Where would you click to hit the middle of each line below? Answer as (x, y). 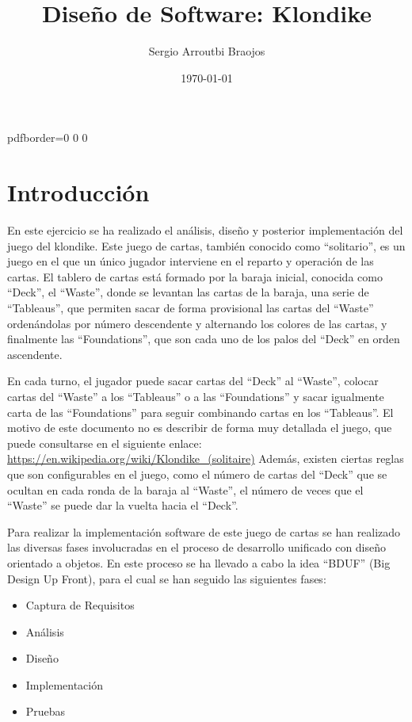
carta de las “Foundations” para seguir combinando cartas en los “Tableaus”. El (200, 412)
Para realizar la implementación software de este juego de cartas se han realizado (204, 531)
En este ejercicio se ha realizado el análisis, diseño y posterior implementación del (205, 230)
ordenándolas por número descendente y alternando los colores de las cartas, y (197, 323)
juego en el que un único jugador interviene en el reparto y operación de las (191, 261)
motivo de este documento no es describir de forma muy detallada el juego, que (200, 428)
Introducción (78, 192)
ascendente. (35, 354)
